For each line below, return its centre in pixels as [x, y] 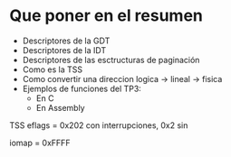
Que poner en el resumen [106, 16]
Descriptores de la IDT [64, 50]
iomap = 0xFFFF [40, 143]
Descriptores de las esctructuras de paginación [111, 60]
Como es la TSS [53, 69]
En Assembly [60, 107]
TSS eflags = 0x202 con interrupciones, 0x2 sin [99, 125]
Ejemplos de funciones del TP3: [82, 88]
